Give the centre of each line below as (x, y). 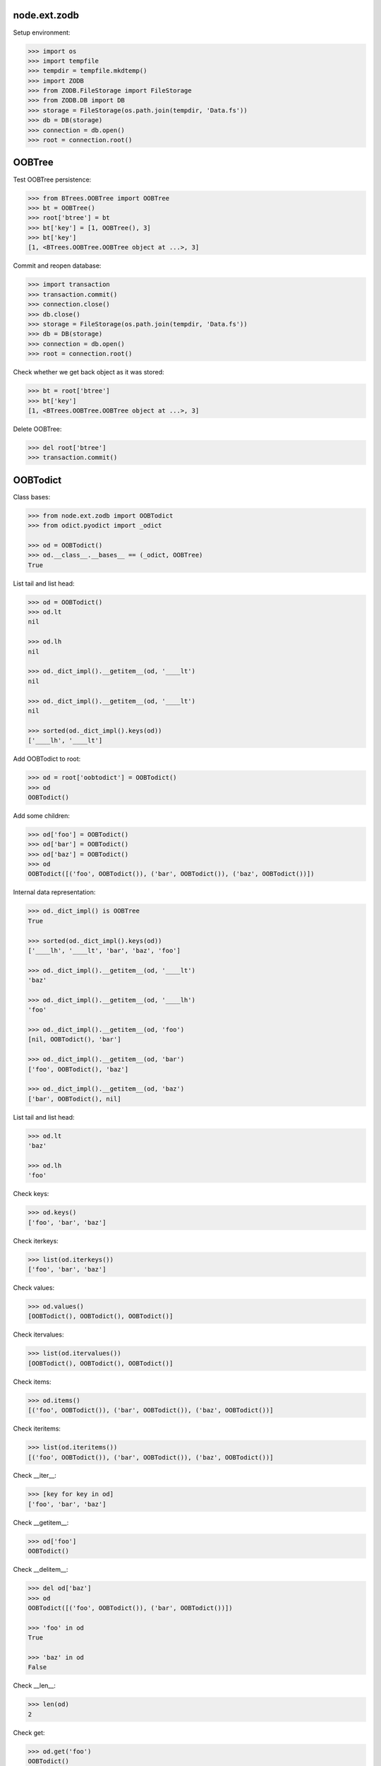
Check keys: (31, 1194)
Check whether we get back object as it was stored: (89, 372)
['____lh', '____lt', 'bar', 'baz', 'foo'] (104, 950)
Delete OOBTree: (37, 429)
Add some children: (42, 815)
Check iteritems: (37, 1429)
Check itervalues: (38, 1334)
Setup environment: (42, 32)
